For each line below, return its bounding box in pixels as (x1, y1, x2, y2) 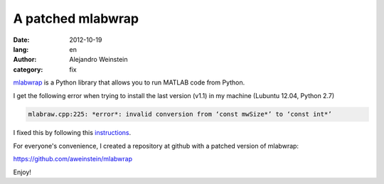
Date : (13, 36, 30, 44)
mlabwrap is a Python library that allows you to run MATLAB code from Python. (13, 78, 245, 87)
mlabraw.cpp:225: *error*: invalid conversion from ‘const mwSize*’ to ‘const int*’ (28, 110, 332, 119)
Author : (13, 55, 37, 64)
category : (13, 65, 43, 74)
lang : (13, 45, 29, 53)
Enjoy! (13, 168, 32, 176)
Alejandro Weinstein (69, 55, 128, 64)
